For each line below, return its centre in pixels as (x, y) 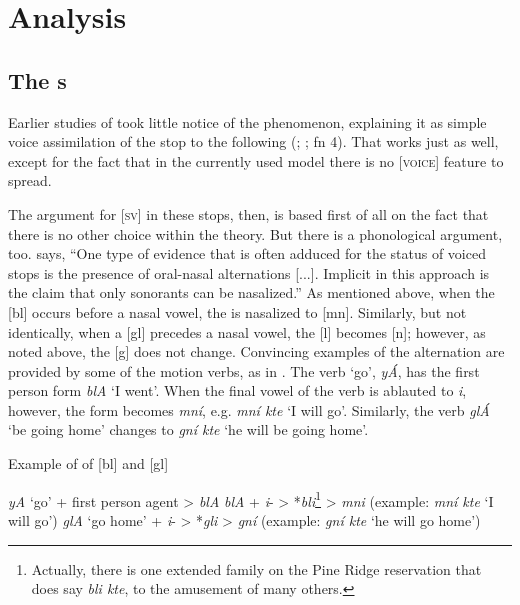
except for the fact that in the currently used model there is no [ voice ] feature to (256, 160)
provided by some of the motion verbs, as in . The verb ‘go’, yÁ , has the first (244, 370)
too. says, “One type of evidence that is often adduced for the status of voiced (247, 253)
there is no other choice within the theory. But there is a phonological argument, (255, 233)
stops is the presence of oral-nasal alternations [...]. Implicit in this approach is (249, 272)
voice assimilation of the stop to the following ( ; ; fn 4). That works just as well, (253, 141)
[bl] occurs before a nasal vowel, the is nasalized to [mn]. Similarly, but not (237, 311)
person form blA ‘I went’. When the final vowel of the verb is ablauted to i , (237, 390)
